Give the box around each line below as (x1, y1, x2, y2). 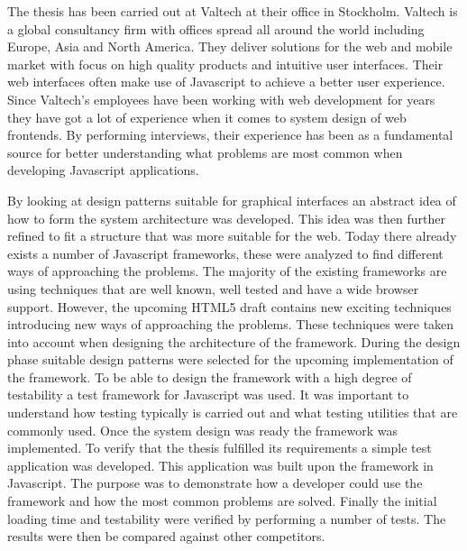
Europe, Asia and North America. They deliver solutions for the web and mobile (7, 37, 453, 56)
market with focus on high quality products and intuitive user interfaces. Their (7, 54, 444, 73)
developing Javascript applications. (7, 161, 199, 179)
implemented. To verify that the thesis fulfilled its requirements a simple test (7, 438, 432, 457)
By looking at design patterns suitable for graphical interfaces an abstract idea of (7, 190, 456, 209)
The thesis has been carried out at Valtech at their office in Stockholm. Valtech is (7, 2, 458, 20)
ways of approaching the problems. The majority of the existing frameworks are (7, 262, 447, 280)
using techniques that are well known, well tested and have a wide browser (7, 279, 419, 298)
